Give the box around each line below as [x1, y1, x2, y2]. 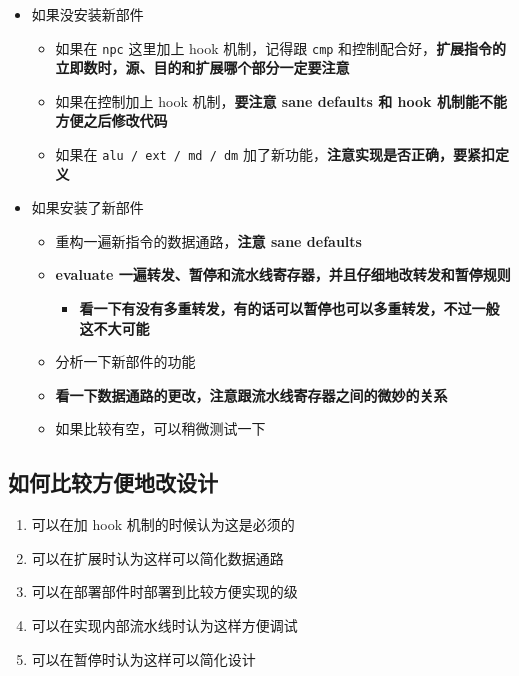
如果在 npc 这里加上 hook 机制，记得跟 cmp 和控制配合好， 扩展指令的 [55, 37, 507, 58]
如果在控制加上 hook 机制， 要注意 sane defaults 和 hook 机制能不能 [55, 90, 507, 111]
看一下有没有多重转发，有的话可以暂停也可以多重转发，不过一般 [79, 298, 500, 319]
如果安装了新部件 [31, 197, 144, 218]
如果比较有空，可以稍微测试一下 [55, 418, 266, 439]
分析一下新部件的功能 [55, 351, 196, 372]
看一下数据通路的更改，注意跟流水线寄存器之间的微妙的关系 [55, 384, 448, 405]
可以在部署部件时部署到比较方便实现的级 [31, 581, 298, 602]
